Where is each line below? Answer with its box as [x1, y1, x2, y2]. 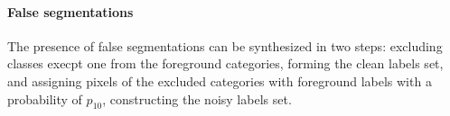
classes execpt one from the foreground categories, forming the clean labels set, [7, 54, 444, 73]
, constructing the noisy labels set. [102, 89, 292, 108]
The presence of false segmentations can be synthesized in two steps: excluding [7, 36, 443, 55]
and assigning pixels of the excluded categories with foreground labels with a [7, 71, 432, 90]
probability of [7, 89, 82, 108]
